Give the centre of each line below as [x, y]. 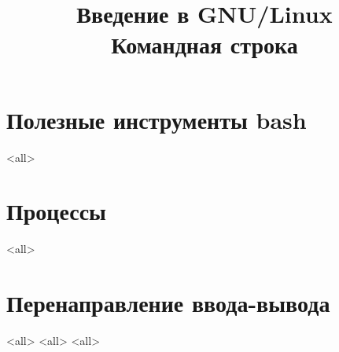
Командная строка [205, 44]
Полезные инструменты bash [157, 119]
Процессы [56, 211]
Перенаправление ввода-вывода [168, 302]
